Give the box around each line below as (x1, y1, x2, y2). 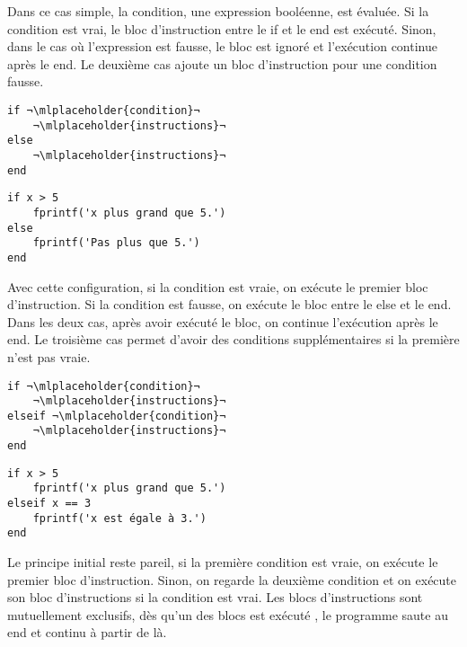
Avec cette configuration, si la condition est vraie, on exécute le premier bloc (7, 277, 428, 296)
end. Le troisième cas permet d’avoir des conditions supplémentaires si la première (7, 330, 460, 349)
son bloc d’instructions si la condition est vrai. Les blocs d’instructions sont (7, 588, 423, 607)
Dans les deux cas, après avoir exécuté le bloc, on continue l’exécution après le (7, 312, 438, 331)
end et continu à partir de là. (7, 623, 167, 642)
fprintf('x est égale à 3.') (32, 511, 207, 525)
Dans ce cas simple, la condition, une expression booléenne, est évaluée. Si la (7, 2, 429, 20)
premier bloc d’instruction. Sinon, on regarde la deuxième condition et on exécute (7, 570, 457, 589)
